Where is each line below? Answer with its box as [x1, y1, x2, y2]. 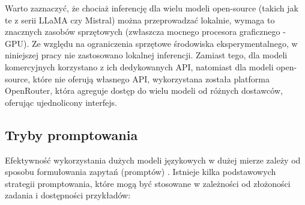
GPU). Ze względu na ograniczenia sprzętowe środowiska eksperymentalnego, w [5, 37, 298, 49]
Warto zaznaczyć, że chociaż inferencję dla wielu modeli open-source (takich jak [5, 2, 298, 14]
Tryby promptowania [5, 125, 138, 144]
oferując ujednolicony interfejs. [5, 96, 117, 108]
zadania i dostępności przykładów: [5, 189, 131, 201]
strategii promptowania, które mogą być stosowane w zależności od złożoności [5, 177, 291, 189]
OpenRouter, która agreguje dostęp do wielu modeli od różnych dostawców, [5, 84, 283, 97]
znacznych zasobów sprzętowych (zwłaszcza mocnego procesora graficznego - [5, 25, 286, 38]
